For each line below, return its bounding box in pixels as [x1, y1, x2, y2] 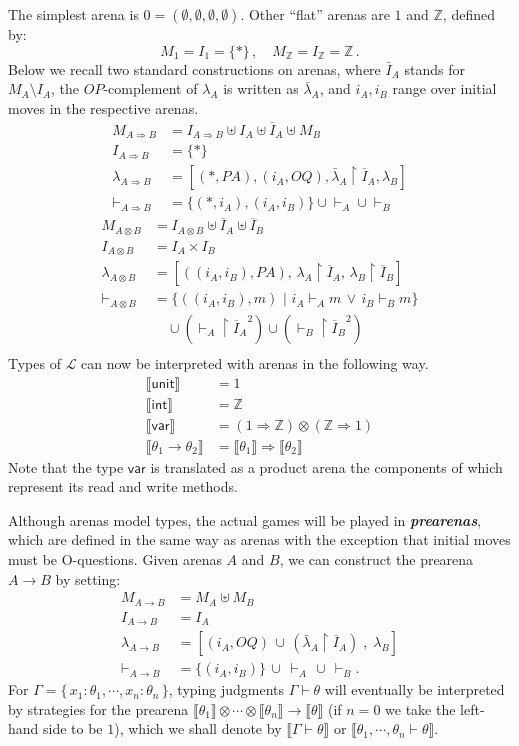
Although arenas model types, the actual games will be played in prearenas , [8, 509, 482, 530]
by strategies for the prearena [8, 698, 189, 719]
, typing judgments [168, 679, 285, 700]
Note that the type [8, 456, 124, 477]
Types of [8, 352, 61, 373]
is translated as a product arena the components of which [150, 456, 503, 477]
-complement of [103, 78, 198, 99]
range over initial [392, 78, 497, 99]
